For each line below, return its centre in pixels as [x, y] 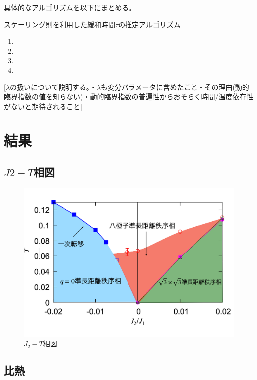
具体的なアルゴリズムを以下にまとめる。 [70, 7]
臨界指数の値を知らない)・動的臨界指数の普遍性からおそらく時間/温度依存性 [129, 96]
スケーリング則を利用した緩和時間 [60, 24]
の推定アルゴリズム [149, 24]
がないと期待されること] [43, 106]
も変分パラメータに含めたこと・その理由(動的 [175, 87]
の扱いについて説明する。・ [53, 87]
